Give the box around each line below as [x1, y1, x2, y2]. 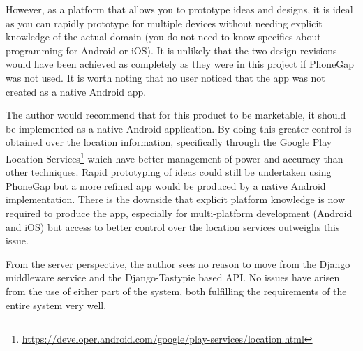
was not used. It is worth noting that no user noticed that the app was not [6, 70, 325, 84]
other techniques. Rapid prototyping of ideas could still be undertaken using [6, 165, 332, 179]
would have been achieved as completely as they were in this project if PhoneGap [6, 57, 355, 71]
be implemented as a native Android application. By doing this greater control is [6, 121, 352, 135]
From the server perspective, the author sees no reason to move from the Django [6, 256, 350, 271]
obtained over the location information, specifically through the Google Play [6, 135, 332, 149]
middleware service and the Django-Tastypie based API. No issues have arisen [6, 270, 340, 285]
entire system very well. [6, 297, 107, 312]
